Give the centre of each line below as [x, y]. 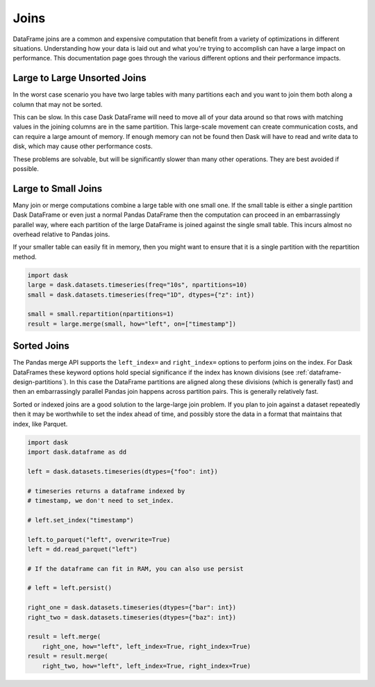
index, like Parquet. [40, 424]
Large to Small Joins [58, 189]
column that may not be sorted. [58, 104]
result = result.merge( [68, 656]
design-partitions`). [41, 382]
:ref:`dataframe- [318, 372]
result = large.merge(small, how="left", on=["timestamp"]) [132, 324]
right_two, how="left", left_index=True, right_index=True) [147, 666]
